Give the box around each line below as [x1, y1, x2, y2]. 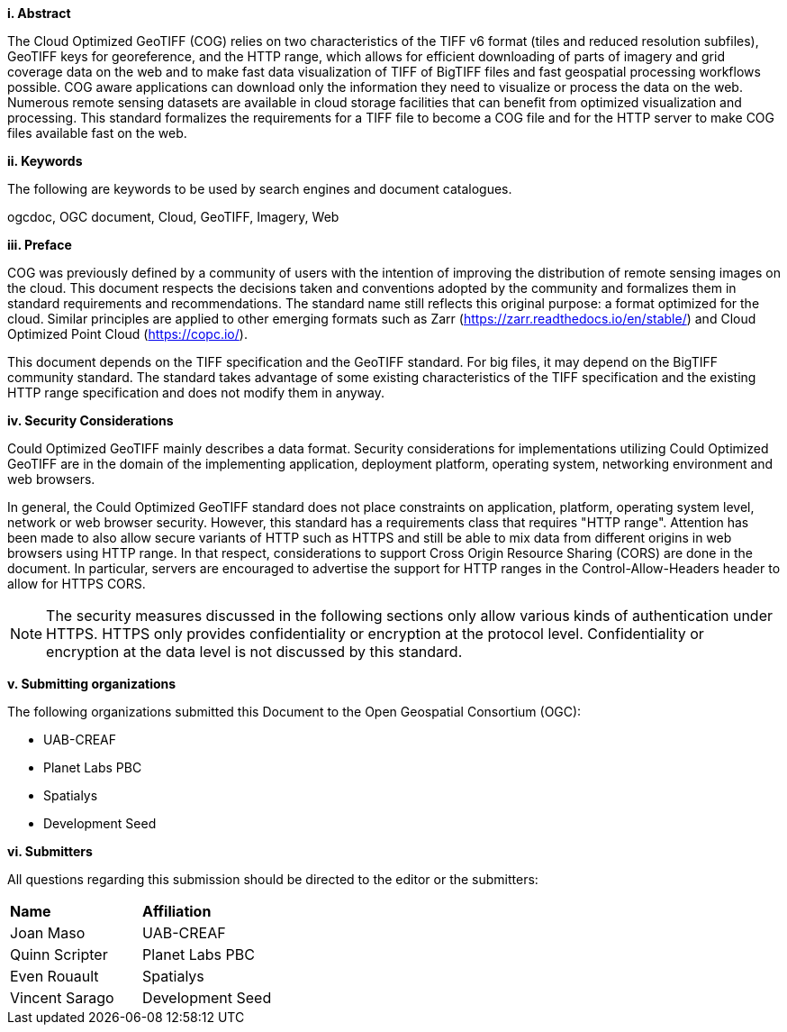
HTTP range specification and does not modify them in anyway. [7, 385, 385, 400]
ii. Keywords [7, 153, 83, 169]
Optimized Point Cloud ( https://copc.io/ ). [7, 326, 248, 342]
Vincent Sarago [10, 989, 114, 1007]
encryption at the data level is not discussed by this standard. [46, 643, 463, 661]
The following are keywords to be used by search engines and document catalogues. [7, 181, 512, 196]
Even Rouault [10, 967, 99, 985]
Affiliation [142, 902, 212, 920]
